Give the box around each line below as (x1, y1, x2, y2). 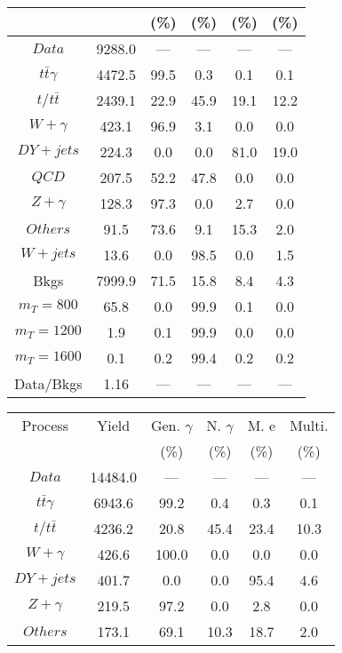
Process (21, 415, 68, 435)
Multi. (290, 415, 329, 435)
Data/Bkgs (14, 373, 83, 394)
